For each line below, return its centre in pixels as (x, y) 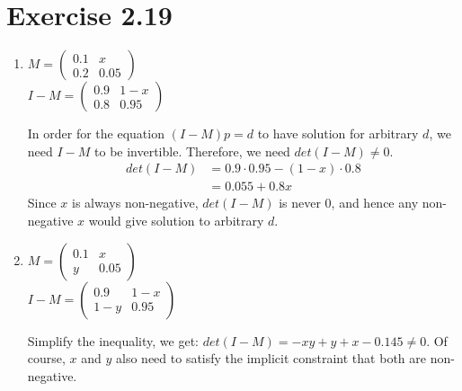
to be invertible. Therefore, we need (192, 151)
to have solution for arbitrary (338, 133)
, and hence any (375, 203)
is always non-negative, (135, 203)
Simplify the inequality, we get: (113, 340)
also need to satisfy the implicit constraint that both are (271, 358)
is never (300, 203)
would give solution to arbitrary (176, 220)
